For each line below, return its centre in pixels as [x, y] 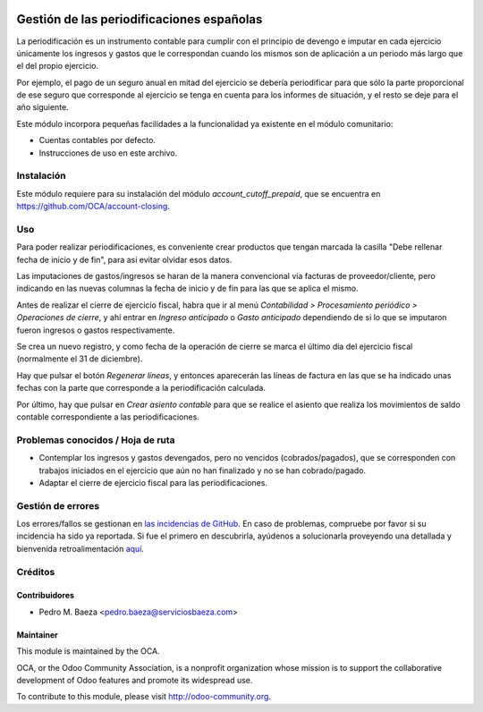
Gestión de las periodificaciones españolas [140, 19]
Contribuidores [46, 596]
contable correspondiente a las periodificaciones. [108, 417]
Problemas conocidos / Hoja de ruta [96, 440]
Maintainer [37, 634]
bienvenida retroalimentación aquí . [80, 548]
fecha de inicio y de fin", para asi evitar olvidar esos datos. [124, 259]
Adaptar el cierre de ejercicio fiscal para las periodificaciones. [153, 482]
